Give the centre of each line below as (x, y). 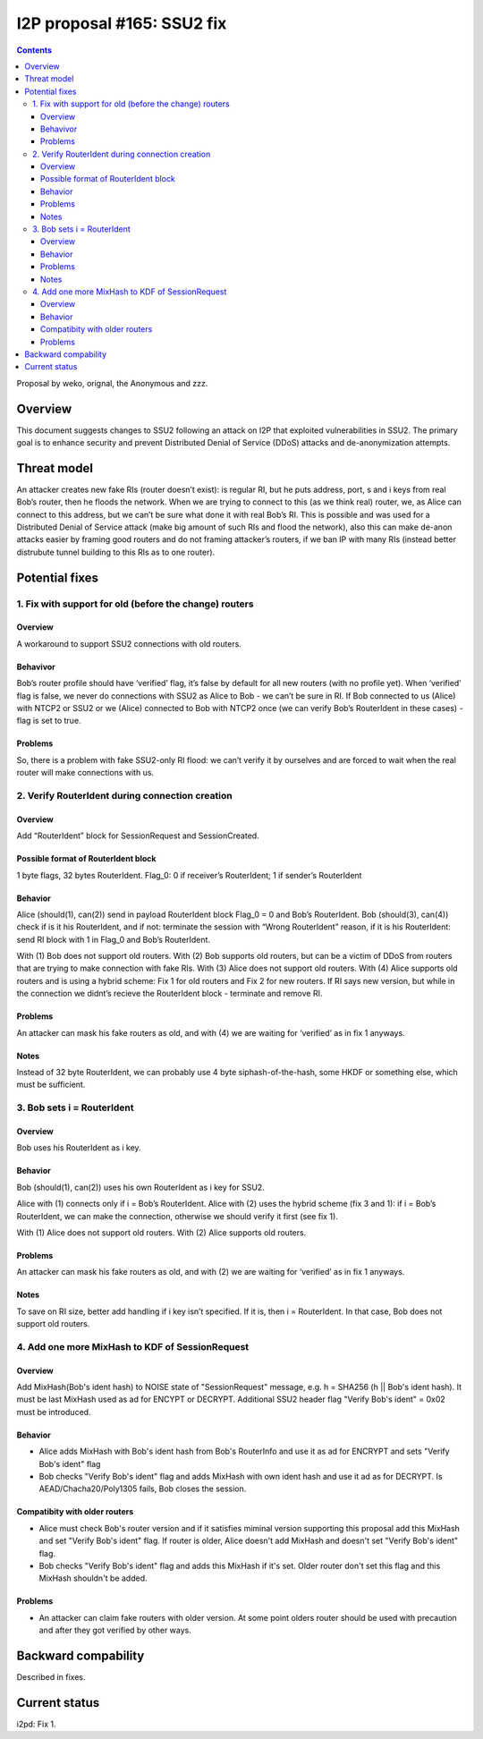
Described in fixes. (51, 1677)
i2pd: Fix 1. (37, 1724)
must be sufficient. (51, 1085)
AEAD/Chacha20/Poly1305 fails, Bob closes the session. (143, 1489)
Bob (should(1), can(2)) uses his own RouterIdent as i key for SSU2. (141, 1187)
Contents (34, 50)
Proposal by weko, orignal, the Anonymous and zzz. (112, 383)
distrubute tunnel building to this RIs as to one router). (116, 552)
